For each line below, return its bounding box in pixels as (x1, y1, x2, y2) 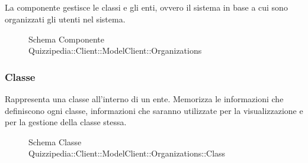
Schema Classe (28, 135, 82, 148)
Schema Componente (28, 32, 104, 45)
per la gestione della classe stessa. (5, 116, 127, 128)
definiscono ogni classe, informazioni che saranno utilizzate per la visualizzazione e (5, 104, 303, 116)
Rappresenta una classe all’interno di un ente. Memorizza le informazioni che (5, 92, 284, 105)
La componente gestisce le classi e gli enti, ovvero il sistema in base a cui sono (5, 1, 288, 14)
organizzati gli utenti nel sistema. (5, 12, 126, 25)
